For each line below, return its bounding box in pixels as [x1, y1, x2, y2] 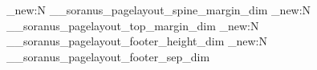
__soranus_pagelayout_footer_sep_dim [6, 48, 210, 64]
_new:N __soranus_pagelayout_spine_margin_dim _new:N [6, 2, 311, 17]
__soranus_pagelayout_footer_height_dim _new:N [6, 33, 267, 49]
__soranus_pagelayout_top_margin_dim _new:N [6, 17, 259, 33]
